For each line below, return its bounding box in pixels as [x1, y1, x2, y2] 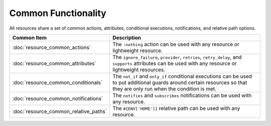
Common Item [12, 34, 47, 41]
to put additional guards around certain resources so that [112, 79, 247, 86]
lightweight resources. [112, 66, 166, 73]
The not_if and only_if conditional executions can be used [112, 73, 252, 80]
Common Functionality [9, 8, 106, 19]
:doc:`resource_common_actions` [12, 44, 91, 51]
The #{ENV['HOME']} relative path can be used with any [112, 104, 240, 111]
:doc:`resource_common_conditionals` [12, 79, 103, 86]
